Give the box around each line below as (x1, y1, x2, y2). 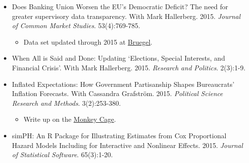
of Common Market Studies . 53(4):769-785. (12, 20, 141, 31)
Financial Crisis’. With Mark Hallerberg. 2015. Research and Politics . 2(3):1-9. (12, 62, 246, 72)
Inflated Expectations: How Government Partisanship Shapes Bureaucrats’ (12, 79, 234, 89)
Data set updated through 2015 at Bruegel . (23, 36, 153, 47)
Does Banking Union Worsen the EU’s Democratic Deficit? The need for (12, 1, 229, 11)
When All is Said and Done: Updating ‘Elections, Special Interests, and (12, 53, 225, 63)
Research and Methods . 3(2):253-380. (12, 98, 121, 108)
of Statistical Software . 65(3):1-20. (12, 149, 113, 160)
